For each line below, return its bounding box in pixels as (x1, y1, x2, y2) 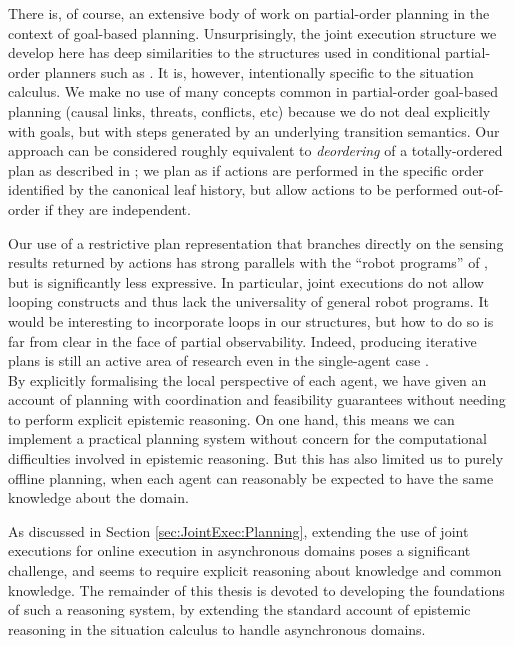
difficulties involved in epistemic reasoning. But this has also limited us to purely (8, 448, 504, 469)
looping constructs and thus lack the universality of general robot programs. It (8, 291, 489, 312)
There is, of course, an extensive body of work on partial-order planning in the (8, 3, 490, 23)
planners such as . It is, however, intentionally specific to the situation (44, 61, 474, 82)
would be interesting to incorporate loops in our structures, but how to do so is (8, 310, 494, 331)
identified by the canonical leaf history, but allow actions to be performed (8, 179, 458, 200)
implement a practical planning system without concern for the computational (8, 428, 488, 449)
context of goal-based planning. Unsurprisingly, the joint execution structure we (8, 22, 497, 43)
